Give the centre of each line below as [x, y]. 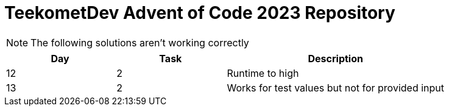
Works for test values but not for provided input [335, 88]
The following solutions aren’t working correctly [140, 42]
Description [335, 58]
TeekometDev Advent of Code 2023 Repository [200, 13]
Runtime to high [263, 73]
